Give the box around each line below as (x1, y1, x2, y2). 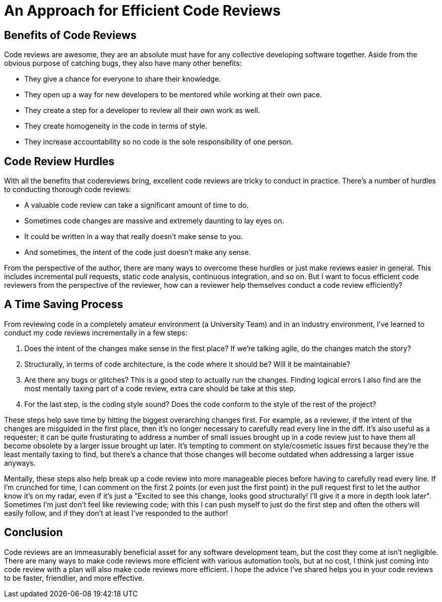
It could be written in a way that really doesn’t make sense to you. (24, 232, 243, 241)
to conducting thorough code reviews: (4, 185, 131, 194)
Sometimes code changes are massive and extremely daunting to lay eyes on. (24, 216, 284, 225)
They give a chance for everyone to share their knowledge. (24, 74, 221, 84)
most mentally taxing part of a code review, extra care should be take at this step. (24, 384, 296, 393)
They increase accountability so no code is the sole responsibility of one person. (24, 137, 293, 146)
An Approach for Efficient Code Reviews (4, 2, 281, 19)
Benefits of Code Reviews (4, 28, 137, 42)
